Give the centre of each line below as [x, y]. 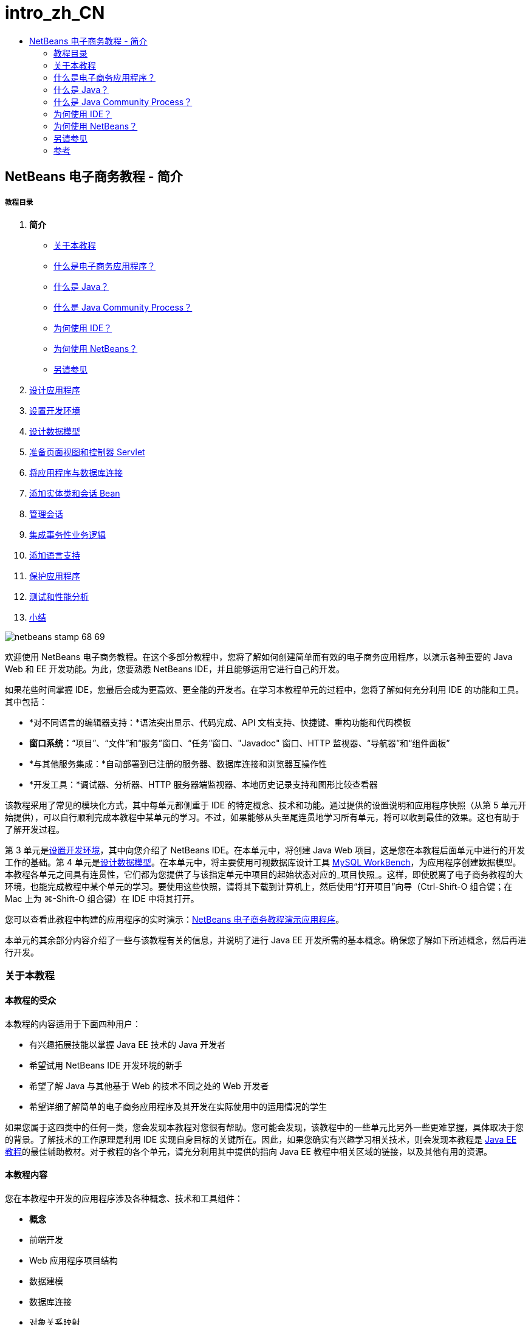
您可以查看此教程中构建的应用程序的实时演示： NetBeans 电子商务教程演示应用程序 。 [175, 919]
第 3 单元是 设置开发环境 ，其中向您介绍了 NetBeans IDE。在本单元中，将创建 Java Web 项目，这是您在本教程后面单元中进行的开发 [265, 850]
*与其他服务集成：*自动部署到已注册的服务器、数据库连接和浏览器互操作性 [178, 763]
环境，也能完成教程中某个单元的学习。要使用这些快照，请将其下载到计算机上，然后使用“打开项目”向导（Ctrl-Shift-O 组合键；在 [259, 886]
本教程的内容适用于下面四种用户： [73, 1024]
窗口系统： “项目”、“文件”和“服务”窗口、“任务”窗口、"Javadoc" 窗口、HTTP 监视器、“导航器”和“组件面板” [240, 743]
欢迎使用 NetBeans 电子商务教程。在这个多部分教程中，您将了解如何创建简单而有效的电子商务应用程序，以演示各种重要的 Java [259, 656]
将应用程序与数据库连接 [76, 472]
